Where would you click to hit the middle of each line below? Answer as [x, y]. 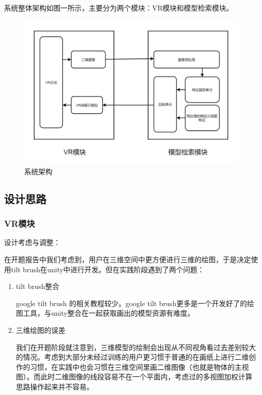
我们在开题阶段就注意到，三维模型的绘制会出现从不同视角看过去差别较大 [136, 347]
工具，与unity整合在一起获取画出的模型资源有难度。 [109, 313]
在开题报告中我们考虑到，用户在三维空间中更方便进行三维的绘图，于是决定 [127, 259]
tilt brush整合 [38, 286]
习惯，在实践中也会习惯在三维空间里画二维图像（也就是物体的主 [136, 366]
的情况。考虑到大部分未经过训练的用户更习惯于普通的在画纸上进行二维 [132, 357]
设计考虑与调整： [32, 242]
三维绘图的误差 [41, 330]
